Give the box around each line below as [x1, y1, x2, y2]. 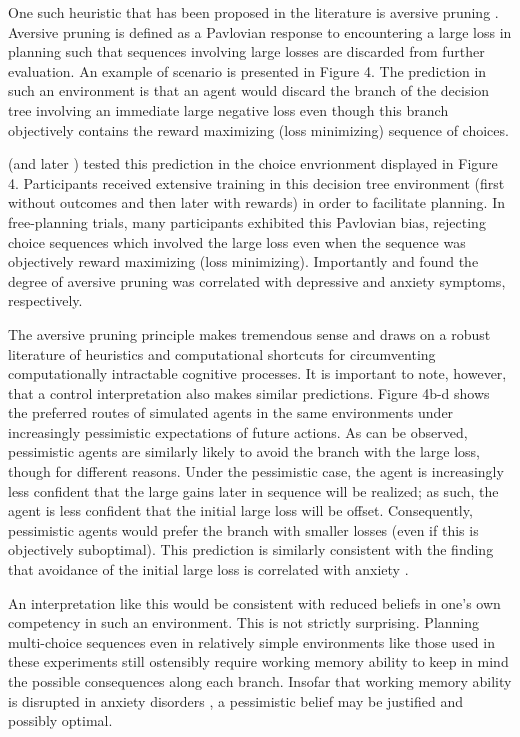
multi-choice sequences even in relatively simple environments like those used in [8, 631, 495, 652]
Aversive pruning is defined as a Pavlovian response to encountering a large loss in [8, 21, 512, 42]
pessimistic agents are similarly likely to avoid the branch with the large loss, [8, 441, 480, 462]
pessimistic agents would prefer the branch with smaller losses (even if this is [8, 519, 479, 540]
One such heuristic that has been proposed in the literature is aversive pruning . [8, 2, 499, 22]
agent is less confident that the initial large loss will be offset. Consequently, [8, 500, 473, 521]
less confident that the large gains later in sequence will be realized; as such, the [8, 480, 499, 501]
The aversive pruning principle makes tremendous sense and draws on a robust [8, 323, 491, 344]
